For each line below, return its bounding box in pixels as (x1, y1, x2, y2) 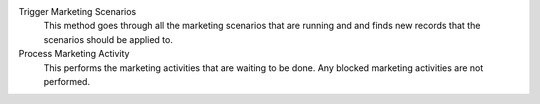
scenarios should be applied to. (43, 33, 174, 45)
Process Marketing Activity (18, 48, 130, 60)
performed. (43, 75, 90, 87)
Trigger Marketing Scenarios (18, 6, 137, 17)
